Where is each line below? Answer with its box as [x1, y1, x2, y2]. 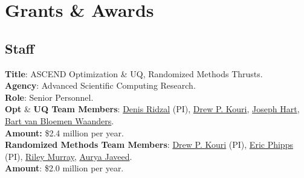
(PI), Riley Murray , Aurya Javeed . [5, 150, 132, 162]
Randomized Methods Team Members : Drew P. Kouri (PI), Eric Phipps [5, 138, 293, 151]
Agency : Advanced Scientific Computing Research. [5, 79, 196, 92]
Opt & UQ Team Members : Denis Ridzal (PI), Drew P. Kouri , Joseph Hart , [5, 103, 300, 115]
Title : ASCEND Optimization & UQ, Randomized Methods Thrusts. [5, 67, 263, 80]
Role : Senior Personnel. [5, 91, 94, 103]
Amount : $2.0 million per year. [5, 162, 124, 174]
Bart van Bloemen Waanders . [5, 114, 114, 127]
